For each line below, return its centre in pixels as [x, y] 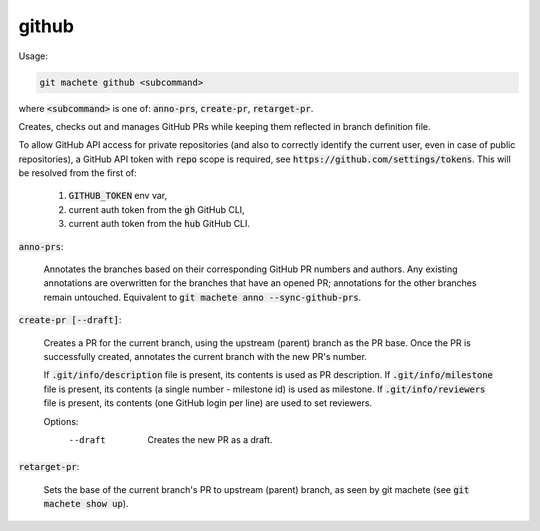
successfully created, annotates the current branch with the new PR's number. [205, 356]
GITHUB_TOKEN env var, [118, 196]
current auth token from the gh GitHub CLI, [156, 209]
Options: [61, 421]
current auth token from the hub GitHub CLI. [159, 224]
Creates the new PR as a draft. [210, 439]
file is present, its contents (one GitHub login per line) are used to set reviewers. [208, 403]
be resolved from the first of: [77, 173]
